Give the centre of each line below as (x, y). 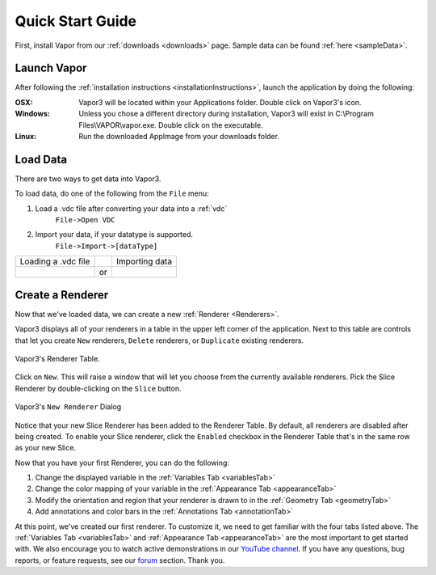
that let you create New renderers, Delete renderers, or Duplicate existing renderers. (159, 340)
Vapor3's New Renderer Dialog (68, 407)
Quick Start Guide (76, 21)
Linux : (25, 137)
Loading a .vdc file (55, 261)
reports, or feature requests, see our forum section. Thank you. (120, 560)
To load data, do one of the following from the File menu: (112, 193)
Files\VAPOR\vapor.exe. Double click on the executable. (171, 125)
